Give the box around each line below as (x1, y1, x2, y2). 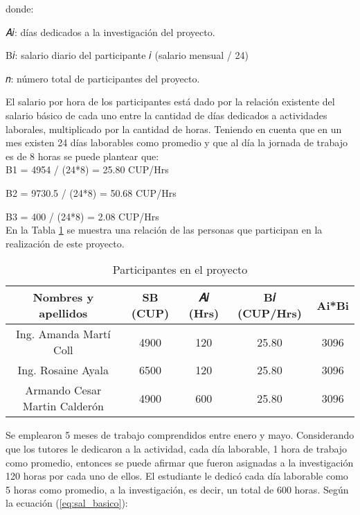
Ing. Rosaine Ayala (17, 362, 109, 378)
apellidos (39, 305, 88, 322)
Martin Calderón (22, 398, 104, 414)
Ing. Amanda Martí (16, 326, 111, 342)
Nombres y (33, 289, 94, 306)
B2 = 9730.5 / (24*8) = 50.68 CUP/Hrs (6, 185, 177, 200)
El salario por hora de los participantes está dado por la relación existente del (6, 94, 335, 109)
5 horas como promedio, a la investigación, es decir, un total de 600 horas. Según (6, 482, 349, 496)
